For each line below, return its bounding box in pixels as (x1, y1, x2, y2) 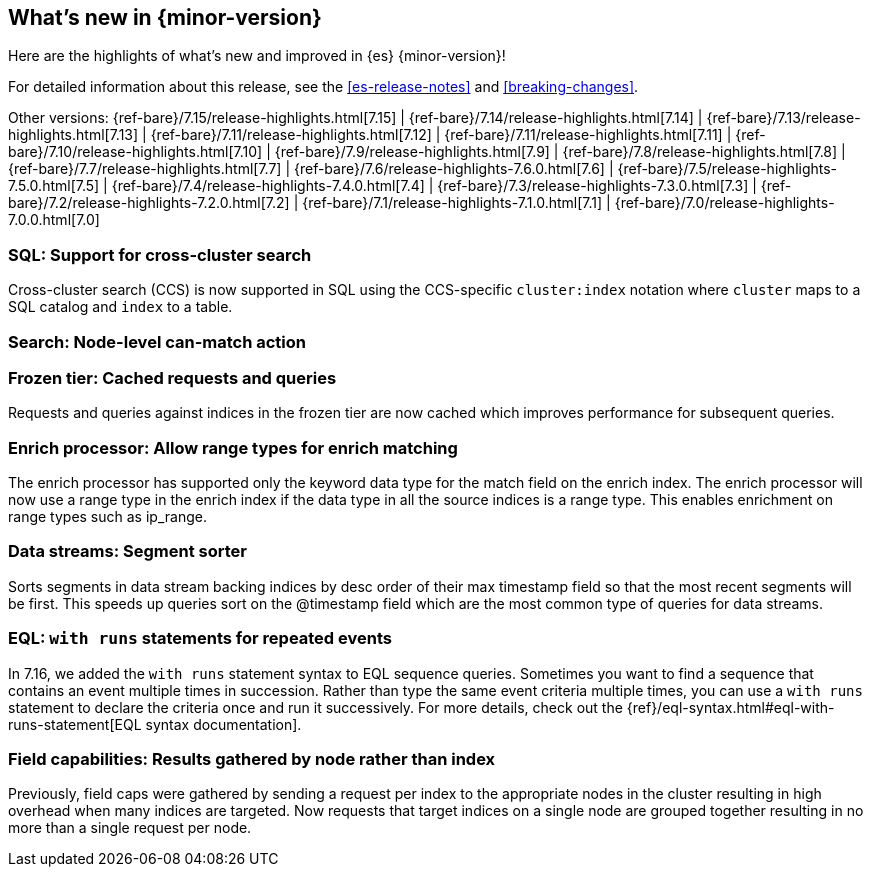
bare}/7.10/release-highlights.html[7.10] (8, 143, 263, 161)
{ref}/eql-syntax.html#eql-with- (626, 698, 835, 716)
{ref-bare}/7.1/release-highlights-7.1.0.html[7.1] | (302, 194, 611, 212)
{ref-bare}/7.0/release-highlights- (614, 194, 835, 212)
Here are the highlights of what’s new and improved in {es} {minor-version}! (8, 47, 506, 65)
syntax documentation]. (145, 715, 302, 733)
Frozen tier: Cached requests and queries (8, 367, 337, 388)
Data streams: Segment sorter (8, 541, 247, 562)
